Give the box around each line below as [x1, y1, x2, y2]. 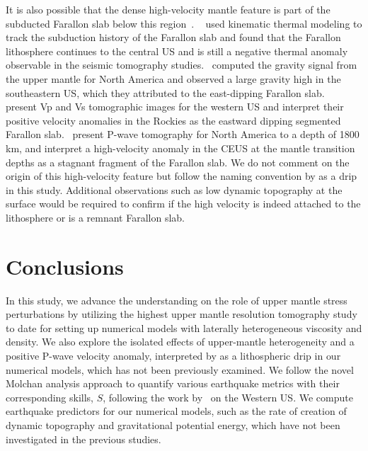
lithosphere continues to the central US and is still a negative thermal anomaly [6, 43, 348, 58]
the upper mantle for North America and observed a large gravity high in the [6, 71, 341, 86]
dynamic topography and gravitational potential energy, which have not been [6, 417, 340, 432]
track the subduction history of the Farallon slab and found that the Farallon [6, 30, 341, 45]
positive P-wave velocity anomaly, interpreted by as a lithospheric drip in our [6, 348, 341, 362]
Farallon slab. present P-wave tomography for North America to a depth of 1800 [6, 127, 360, 142]
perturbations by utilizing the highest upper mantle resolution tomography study [6, 307, 357, 321]
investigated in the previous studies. [6, 431, 161, 446]
